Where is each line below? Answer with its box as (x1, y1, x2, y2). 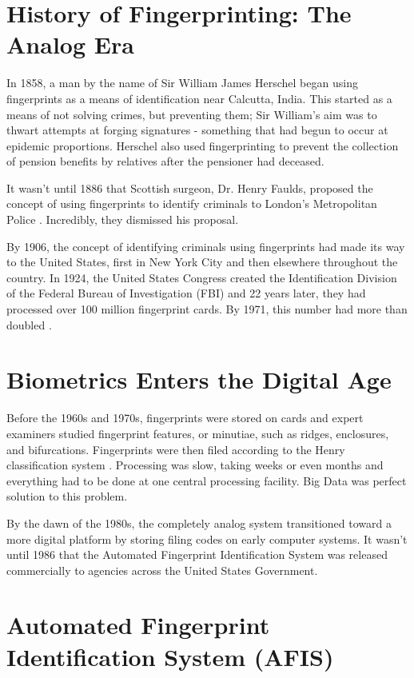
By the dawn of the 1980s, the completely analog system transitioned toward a (6, 514, 392, 531)
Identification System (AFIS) (6, 640, 334, 672)
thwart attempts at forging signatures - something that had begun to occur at (6, 122, 388, 138)
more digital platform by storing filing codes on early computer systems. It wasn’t (6, 530, 408, 547)
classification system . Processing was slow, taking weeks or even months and (6, 457, 384, 473)
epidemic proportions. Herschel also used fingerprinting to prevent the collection (6, 137, 399, 154)
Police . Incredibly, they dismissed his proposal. (6, 211, 239, 228)
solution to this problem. (6, 488, 128, 505)
